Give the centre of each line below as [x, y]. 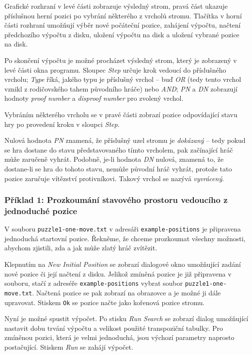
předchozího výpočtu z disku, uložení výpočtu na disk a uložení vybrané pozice [122, 34]
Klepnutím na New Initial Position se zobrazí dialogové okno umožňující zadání [123, 264]
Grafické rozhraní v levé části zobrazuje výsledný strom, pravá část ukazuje [116, 6]
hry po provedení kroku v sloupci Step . [62, 124]
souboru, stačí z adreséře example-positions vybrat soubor [94, 283]
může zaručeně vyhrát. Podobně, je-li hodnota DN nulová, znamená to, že [114, 159]
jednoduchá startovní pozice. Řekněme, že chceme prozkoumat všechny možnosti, [125, 238]
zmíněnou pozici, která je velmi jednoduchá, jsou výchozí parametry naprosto [119, 337]
